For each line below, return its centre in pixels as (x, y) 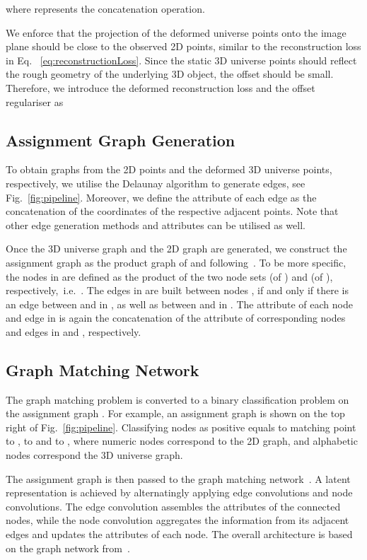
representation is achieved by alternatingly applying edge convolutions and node (179, 492)
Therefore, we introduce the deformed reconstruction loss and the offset (161, 87)
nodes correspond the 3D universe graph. (94, 455)
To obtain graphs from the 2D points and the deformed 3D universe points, (169, 169)
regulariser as (35, 101)
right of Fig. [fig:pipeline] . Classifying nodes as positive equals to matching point (181, 427)
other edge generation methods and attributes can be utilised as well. (156, 224)
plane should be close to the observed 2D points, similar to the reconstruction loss (183, 46)
